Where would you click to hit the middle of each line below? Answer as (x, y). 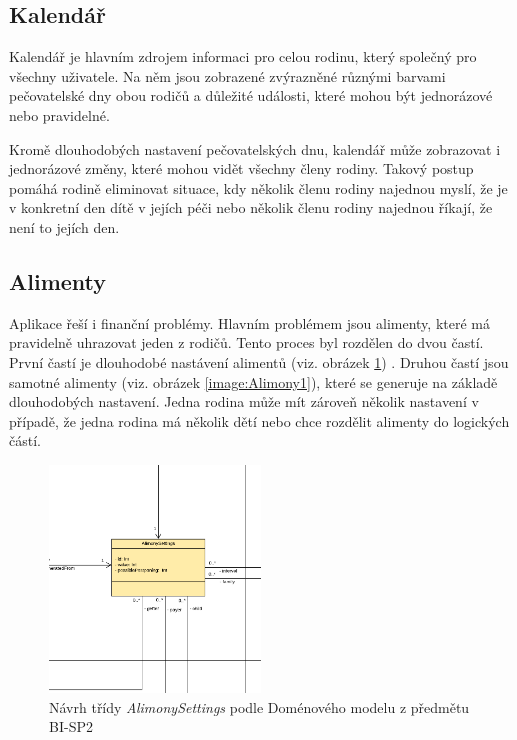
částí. (25, 440)
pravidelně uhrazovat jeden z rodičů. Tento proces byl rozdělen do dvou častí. (246, 342)
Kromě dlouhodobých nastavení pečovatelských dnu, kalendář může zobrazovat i (255, 148)
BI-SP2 (71, 726)
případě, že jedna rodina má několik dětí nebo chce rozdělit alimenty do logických (259, 420)
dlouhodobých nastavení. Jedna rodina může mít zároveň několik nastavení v (244, 401)
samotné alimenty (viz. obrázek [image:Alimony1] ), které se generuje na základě (253, 381)
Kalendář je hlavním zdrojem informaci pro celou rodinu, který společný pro (243, 56)
